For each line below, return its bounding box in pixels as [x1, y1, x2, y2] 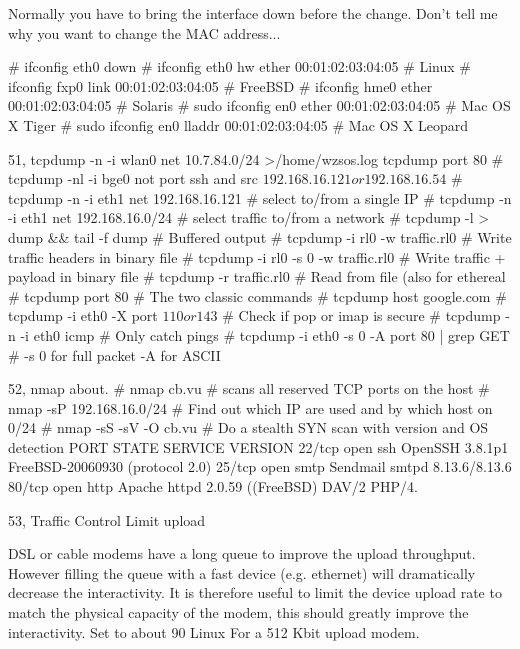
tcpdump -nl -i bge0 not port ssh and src [8, 168, 258, 189]
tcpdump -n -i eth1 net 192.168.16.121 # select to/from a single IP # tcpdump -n [8, 187, 512, 208]
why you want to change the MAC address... [8, 22, 281, 43]
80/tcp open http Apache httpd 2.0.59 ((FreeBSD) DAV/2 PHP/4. [8, 476, 418, 497]
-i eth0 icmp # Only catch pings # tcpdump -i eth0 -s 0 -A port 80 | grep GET [20, 324, 510, 345]
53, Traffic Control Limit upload [8, 509, 206, 530]
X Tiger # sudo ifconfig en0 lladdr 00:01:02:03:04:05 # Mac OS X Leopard [8, 114, 469, 135]
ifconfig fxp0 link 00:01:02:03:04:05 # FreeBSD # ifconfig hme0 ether [8, 75, 433, 96]
